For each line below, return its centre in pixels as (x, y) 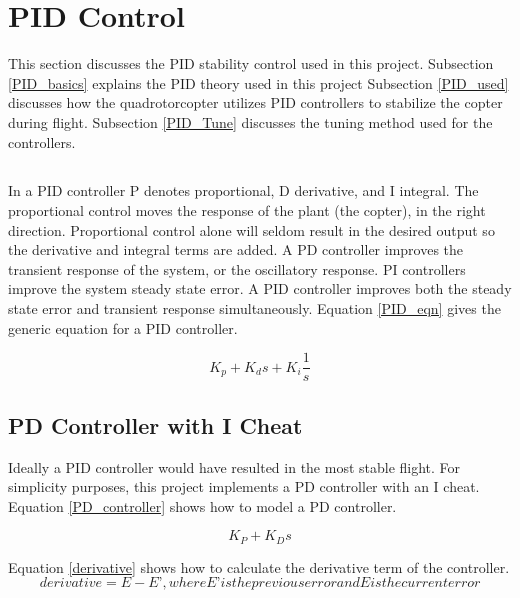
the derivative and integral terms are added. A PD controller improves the (236, 249)
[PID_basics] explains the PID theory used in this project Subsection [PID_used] (258, 82)
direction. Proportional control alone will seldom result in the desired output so (251, 229)
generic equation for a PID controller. (123, 327)
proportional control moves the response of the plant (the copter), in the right (247, 210)
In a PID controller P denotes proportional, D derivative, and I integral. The (243, 190)
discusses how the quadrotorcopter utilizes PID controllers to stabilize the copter (255, 102)
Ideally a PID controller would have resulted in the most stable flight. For (234, 466)
